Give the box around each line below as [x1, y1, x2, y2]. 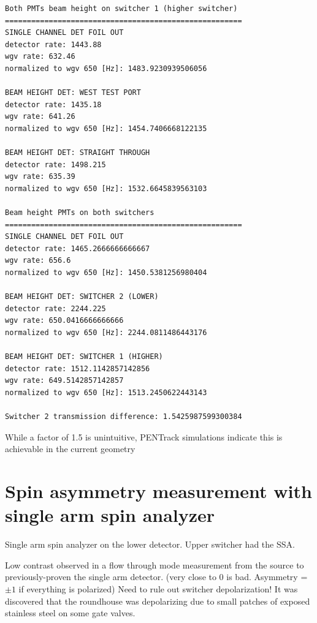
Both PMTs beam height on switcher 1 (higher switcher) [5, 4, 238, 13]
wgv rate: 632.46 [5, 52, 75, 61]
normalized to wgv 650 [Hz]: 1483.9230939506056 [5, 64, 207, 73]
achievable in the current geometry [5, 442, 136, 455]
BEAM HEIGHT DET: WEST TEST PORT [5, 88, 141, 97]
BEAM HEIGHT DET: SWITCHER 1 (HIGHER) [5, 352, 163, 361]
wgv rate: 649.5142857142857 [5, 376, 124, 385]
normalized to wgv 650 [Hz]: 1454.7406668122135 [5, 124, 207, 133]
